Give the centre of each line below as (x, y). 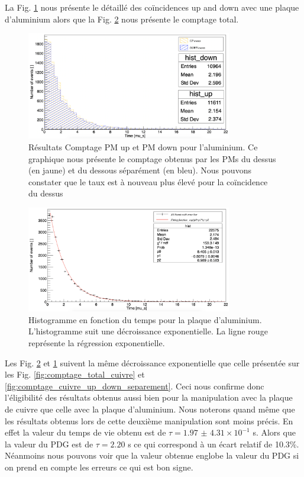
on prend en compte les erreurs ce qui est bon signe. (99, 467)
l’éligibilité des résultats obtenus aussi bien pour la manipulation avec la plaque (149, 397)
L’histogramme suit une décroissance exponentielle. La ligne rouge (148, 331)
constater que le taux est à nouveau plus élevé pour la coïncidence (148, 181)
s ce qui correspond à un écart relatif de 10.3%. (214, 444)
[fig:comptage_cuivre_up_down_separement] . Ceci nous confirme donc (135, 386)
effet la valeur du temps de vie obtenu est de (85, 432)
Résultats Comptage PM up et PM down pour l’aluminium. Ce (143, 146)
